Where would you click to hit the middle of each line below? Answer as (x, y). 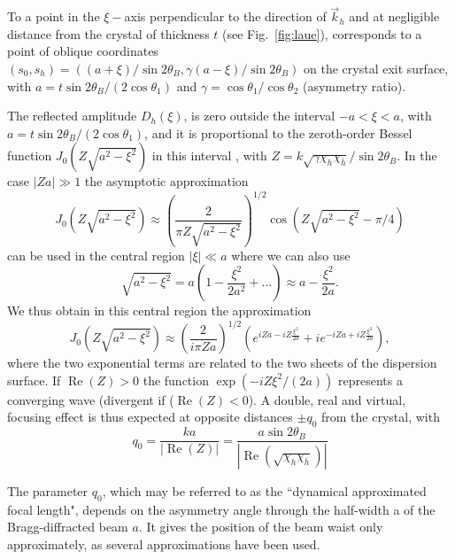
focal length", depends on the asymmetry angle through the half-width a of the (221, 509)
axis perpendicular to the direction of (225, 16)
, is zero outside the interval (259, 116)
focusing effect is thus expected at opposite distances (150, 417)
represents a (370, 380)
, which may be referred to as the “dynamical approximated (264, 491)
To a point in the (54, 16)
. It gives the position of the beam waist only (261, 527)
